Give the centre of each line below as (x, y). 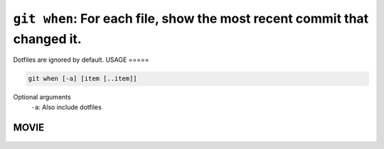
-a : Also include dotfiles (66, 107)
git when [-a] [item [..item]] (83, 79)
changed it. (47, 39)
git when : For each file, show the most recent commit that (191, 18)
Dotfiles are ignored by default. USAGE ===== (81, 60)
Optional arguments (42, 97)
